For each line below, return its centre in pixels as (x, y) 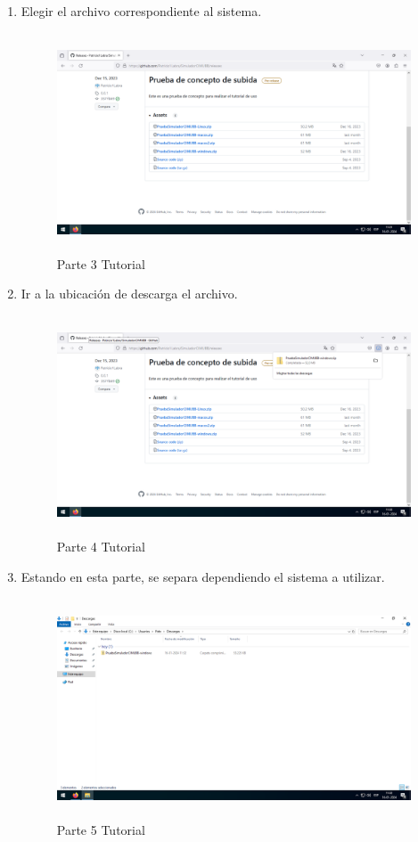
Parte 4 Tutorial (101, 547)
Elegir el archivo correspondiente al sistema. (141, 11)
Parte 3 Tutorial (101, 263)
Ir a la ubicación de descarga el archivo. (129, 294)
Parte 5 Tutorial (101, 829)
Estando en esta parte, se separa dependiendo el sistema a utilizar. (203, 576)
